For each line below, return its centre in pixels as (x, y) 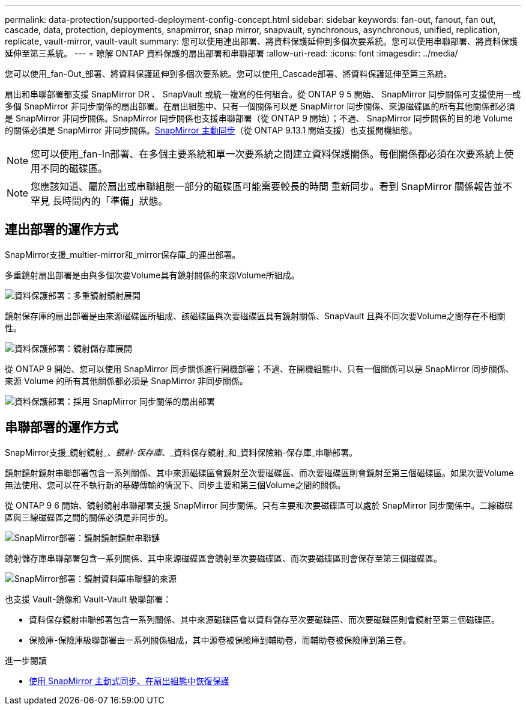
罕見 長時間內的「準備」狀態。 (99, 201)
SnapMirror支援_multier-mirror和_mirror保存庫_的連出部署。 (123, 254)
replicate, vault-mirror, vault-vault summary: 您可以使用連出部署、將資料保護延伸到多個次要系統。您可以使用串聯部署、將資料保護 (261, 41)
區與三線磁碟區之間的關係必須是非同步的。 (89, 517)
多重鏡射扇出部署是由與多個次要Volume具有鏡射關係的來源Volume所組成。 (152, 275)
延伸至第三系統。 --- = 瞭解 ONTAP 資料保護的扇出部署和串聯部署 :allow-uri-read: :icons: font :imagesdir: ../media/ (231, 53)
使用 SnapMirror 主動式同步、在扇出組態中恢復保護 (129, 681)
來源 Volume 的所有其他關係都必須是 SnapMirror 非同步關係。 (127, 381)
